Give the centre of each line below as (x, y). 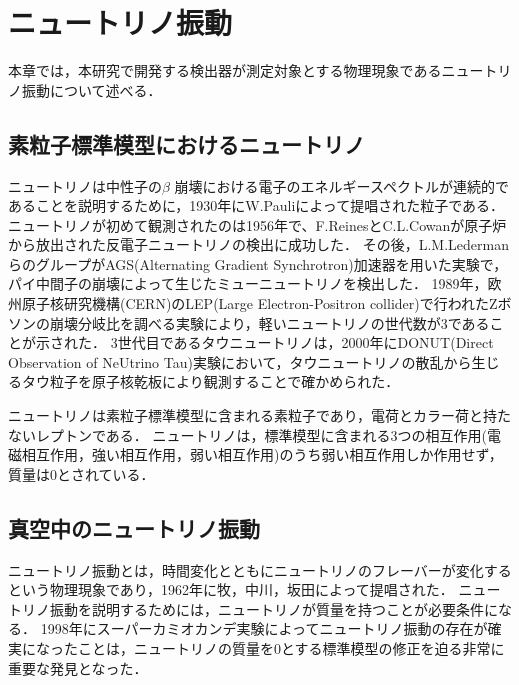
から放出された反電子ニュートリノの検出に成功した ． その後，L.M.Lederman (258, 244)
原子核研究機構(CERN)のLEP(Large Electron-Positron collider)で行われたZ (259, 303)
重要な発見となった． (78, 667)
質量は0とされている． (81, 473)
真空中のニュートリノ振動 (134, 527)
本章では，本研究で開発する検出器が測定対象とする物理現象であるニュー (246, 70)
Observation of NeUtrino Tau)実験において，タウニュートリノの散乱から (240, 361)
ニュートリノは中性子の (85, 185)
